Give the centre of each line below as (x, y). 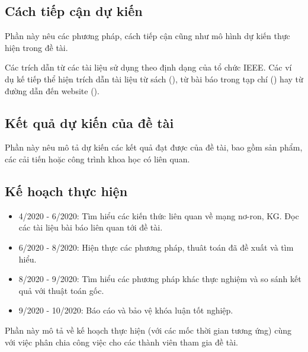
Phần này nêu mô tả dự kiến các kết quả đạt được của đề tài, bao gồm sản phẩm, (154, 147)
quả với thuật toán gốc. (61, 290)
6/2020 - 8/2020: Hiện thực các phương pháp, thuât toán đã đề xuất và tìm (156, 247)
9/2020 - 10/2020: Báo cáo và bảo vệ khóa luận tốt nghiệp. (126, 310)
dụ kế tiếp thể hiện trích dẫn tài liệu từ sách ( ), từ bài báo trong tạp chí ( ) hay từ (154, 79)
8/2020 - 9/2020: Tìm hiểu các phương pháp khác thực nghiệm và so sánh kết (160, 279)
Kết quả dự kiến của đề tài (89, 122)
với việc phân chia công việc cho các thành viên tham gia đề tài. (121, 342)
